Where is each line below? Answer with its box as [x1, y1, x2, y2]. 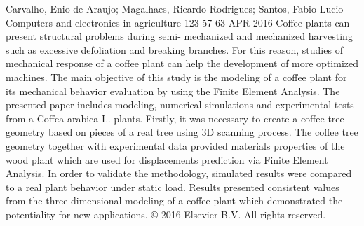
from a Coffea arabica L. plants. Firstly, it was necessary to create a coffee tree [6, 111, 344, 125]
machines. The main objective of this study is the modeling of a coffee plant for [6, 69, 347, 84]
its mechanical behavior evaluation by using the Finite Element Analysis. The [6, 83, 340, 98]
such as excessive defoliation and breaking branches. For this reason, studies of [6, 42, 343, 57]
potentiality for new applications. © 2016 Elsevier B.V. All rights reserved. [6, 206, 326, 221]
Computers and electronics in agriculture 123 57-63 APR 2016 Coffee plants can [6, 15, 350, 29]
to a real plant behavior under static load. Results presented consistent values [6, 179, 339, 194]
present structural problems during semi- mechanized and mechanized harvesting [6, 29, 353, 43]
